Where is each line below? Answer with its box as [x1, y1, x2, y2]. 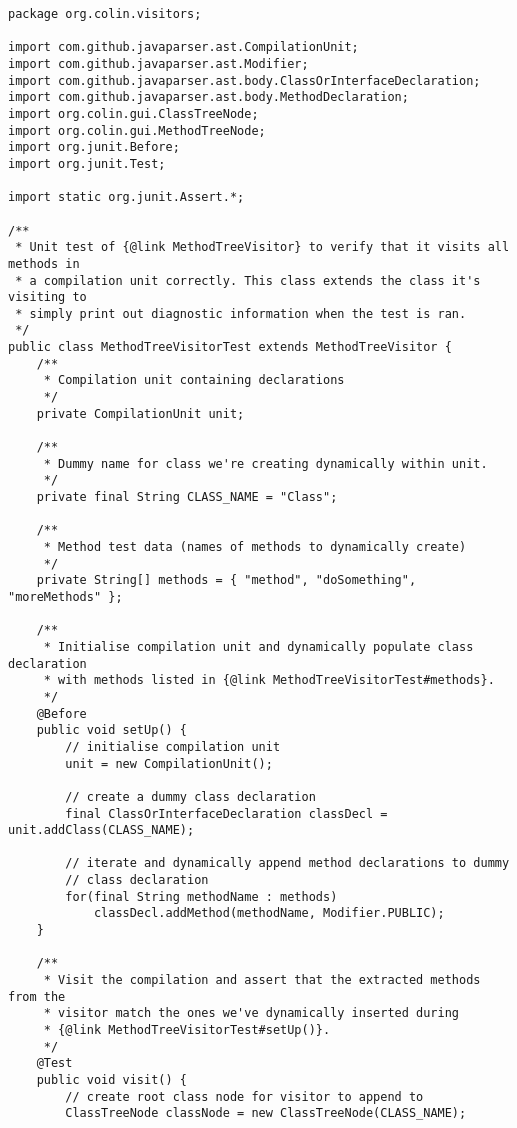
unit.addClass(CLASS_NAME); [8, 823, 195, 838]
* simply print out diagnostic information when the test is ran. [15, 306, 467, 321]
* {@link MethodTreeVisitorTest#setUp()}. [43, 1023, 331, 1038]
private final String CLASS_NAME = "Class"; [36, 490, 338, 505]
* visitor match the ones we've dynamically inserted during [43, 1006, 460, 1021]
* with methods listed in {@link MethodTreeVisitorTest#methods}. [43, 673, 495, 688]
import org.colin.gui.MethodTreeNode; [8, 123, 266, 138]
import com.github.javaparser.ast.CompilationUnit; [8, 40, 359, 55]
